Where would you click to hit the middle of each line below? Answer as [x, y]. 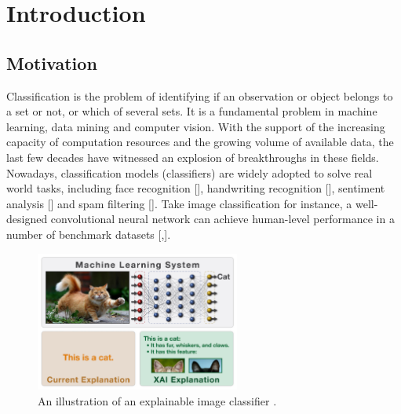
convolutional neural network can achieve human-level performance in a [222, 219]
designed [27, 219]
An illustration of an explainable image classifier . [157, 400]
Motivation [52, 62]
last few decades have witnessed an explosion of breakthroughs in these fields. [193, 157]
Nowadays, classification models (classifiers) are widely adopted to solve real [190, 172]
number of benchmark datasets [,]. [89, 234]
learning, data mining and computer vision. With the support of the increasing [196, 126]
